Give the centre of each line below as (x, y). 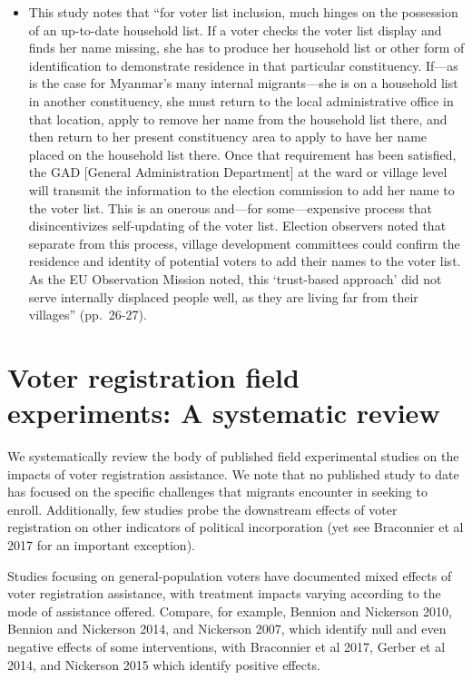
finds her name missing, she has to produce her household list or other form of (246, 48)
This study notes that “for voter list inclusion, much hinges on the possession (243, 12)
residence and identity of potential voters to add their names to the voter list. (245, 261)
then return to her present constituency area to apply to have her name (228, 137)
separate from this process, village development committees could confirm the (244, 243)
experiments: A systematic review (224, 413)
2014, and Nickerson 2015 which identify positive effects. (164, 664)
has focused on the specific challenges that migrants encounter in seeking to (217, 492)
